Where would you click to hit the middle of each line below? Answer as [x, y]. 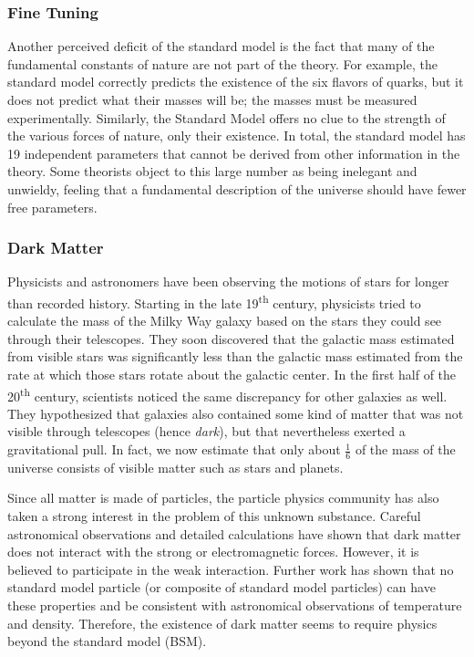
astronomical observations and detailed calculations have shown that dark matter [234, 533]
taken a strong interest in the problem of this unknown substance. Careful [214, 516]
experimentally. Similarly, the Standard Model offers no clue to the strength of [227, 117]
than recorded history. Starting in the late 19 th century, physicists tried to [214, 301]
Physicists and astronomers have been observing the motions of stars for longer [228, 282]
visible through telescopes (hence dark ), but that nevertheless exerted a [206, 431]
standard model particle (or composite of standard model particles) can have [222, 587]
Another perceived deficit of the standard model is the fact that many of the [221, 46]
